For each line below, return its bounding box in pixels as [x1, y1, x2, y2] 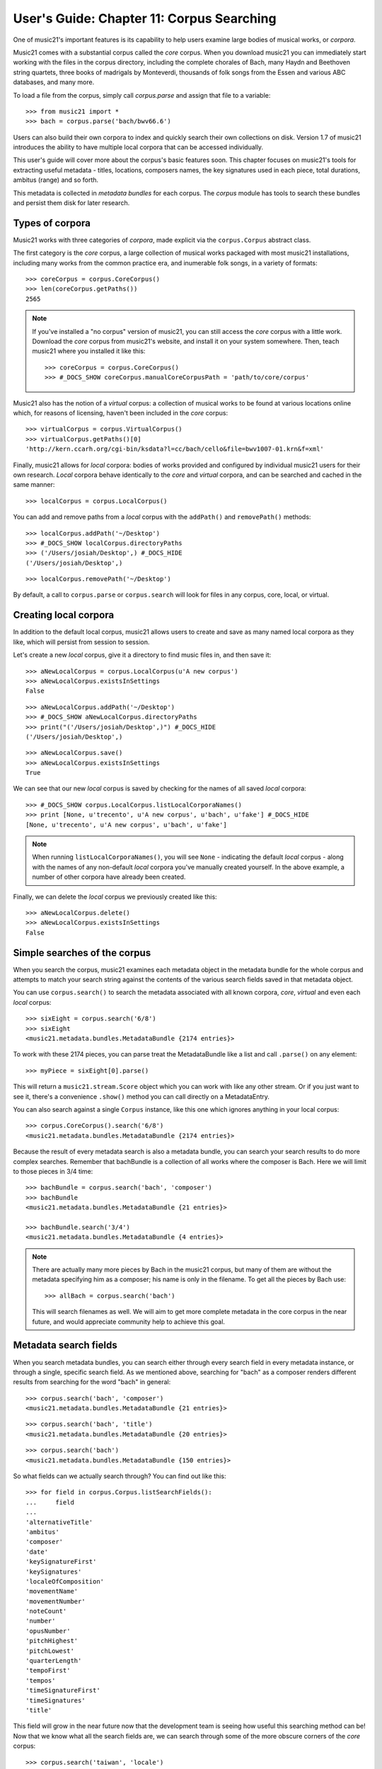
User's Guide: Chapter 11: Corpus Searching [13, 11, 277, 26]
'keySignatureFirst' [25, 1557, 97, 1566]
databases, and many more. [13, 78, 95, 86]
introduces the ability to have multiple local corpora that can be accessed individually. [13, 143, 264, 151]
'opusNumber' [25, 1627, 71, 1635]
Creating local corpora [13, 609, 115, 621]
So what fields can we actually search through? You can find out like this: [13, 1472, 226, 1480]
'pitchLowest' [25, 1647, 74, 1655]
